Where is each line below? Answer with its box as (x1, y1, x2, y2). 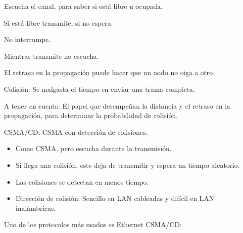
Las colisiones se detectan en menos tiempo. (15, 176, 149, 187)
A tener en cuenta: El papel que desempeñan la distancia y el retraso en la (4, 100, 231, 111)
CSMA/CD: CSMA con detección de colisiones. (4, 126, 148, 137)
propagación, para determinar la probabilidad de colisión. (4, 110, 178, 120)
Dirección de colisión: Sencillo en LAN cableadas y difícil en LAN (15, 193, 214, 203)
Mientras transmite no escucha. (4, 50, 99, 61)
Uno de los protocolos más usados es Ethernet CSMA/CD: (4, 219, 182, 230)
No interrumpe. (4, 34, 50, 44)
